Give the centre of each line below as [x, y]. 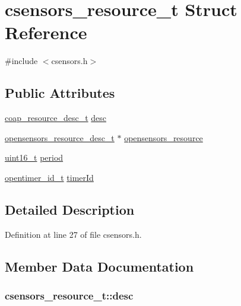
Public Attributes [60, 93]
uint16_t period [34, 157]
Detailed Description [70, 209]
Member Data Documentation [99, 266]
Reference [46, 32]
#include [21, 61]
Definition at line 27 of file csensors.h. [73, 234]
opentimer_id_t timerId [49, 177]
